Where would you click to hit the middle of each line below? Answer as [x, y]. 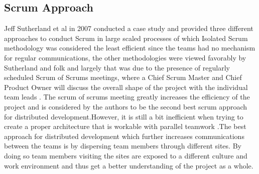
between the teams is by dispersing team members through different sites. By [123, 146]
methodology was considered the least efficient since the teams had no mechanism [130, 48]
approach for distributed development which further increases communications [124, 136]
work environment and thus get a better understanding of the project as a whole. [129, 165]
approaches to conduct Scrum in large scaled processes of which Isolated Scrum [126, 38]
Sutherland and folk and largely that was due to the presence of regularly [117, 67]
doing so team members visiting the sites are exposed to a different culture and [126, 155]
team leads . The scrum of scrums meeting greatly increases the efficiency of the [127, 97]
